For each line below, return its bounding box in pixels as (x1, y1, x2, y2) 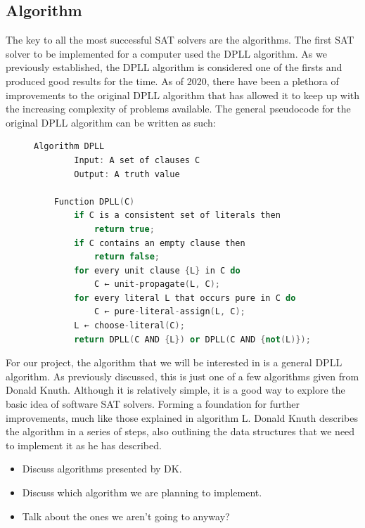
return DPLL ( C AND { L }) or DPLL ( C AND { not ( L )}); (74, 334, 311, 345)
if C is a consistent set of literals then (74, 210, 281, 221)
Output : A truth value (74, 169, 180, 179)
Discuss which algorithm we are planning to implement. (22, 485, 262, 500)
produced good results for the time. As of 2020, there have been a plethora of (6, 73, 339, 88)
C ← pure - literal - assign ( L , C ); (94, 307, 245, 317)
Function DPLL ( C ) (53, 196, 135, 207)
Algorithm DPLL (34, 141, 105, 152)
